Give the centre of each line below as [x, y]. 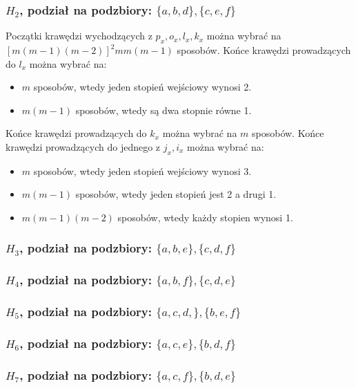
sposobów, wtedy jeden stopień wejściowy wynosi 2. [142, 87]
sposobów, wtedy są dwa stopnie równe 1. [164, 110]
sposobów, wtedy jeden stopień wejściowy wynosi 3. [142, 170]
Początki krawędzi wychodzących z [79, 36]
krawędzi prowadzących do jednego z [83, 146]
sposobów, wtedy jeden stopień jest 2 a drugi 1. [176, 194]
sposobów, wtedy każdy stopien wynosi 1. [205, 217]
